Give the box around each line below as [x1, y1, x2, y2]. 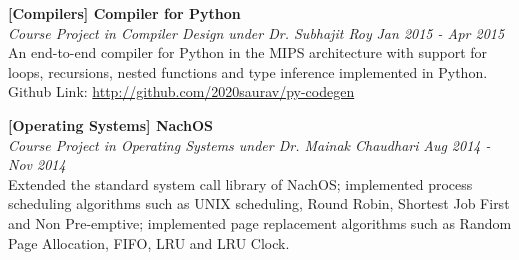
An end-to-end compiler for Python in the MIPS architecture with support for [8, 42, 488, 63]
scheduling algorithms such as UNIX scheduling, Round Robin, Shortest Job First [8, 193, 510, 214]
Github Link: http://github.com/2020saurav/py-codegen [8, 81, 355, 102]
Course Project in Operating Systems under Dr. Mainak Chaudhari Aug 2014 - [8, 134, 491, 155]
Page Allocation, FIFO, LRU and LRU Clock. [8, 232, 290, 253]
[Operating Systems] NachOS [8, 114, 214, 135]
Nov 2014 [8, 154, 66, 175]
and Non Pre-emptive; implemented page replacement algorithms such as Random [8, 212, 512, 233]
